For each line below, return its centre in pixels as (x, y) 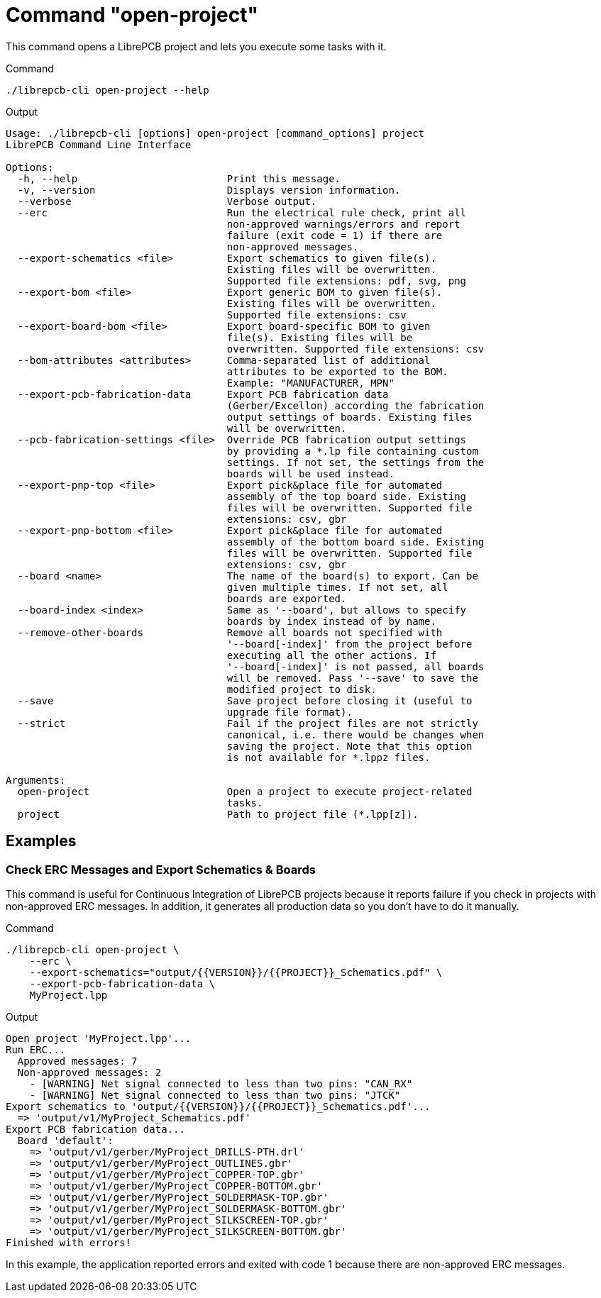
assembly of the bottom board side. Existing (355, 542)
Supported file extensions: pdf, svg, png (347, 281)
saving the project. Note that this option (349, 746)
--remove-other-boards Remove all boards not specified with (230, 632)
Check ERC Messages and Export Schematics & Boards (161, 869)
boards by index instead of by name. (331, 621)
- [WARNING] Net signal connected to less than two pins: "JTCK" (215, 1095)
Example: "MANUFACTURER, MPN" (310, 383)
